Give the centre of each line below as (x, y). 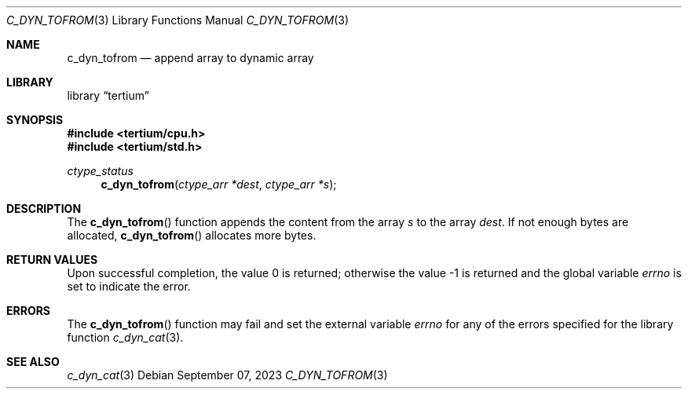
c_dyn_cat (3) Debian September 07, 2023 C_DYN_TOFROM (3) (227, 375)
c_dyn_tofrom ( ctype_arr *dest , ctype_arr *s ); (219, 184)
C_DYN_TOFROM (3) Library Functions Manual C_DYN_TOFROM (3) (178, 20)
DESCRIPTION (44, 208)
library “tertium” (108, 95)
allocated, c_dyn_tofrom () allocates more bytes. (192, 235)
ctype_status (100, 171)
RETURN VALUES (52, 260)
